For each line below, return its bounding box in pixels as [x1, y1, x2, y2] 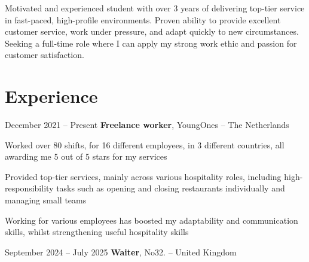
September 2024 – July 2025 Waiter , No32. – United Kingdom [5, 245, 237, 258]
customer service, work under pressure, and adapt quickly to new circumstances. [5, 25, 299, 38]
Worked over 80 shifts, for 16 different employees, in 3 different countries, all [5, 138, 284, 151]
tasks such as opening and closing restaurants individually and [56, 182, 285, 194]
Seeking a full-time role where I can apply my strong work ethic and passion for [5, 36, 297, 49]
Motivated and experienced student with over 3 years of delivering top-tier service [5, 2, 305, 14]
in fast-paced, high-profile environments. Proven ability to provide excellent [5, 13, 281, 26]
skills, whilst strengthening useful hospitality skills [5, 226, 189, 238]
